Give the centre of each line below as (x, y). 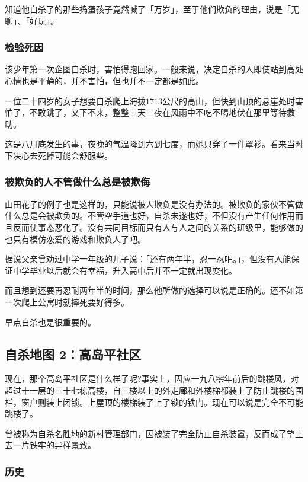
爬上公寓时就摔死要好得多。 (75, 301)
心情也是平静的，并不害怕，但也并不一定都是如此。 (104, 81)
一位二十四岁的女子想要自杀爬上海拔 (75, 100)
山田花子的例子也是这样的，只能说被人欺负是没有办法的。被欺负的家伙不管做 (154, 204)
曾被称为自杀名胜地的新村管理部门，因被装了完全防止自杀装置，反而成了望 (150, 433)
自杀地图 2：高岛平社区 (73, 354)
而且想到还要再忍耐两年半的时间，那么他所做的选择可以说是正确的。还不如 (150, 290)
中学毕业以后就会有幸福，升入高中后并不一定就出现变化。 (125, 270)
